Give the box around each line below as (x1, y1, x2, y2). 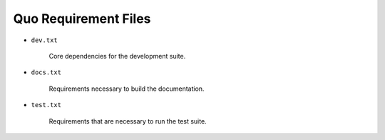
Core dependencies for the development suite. (48, 51, 186, 60)
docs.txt (31, 69, 62, 76)
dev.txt (31, 36, 58, 44)
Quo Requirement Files (13, 11, 151, 26)
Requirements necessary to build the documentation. (48, 84, 205, 93)
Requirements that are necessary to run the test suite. (48, 116, 207, 125)
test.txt (31, 101, 62, 109)
